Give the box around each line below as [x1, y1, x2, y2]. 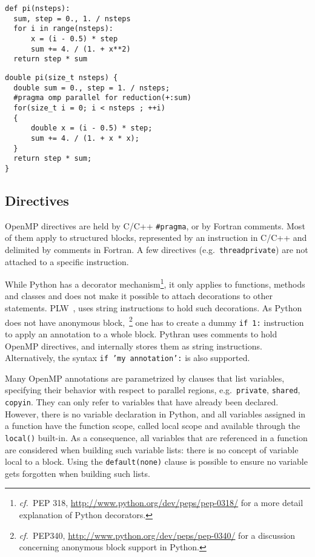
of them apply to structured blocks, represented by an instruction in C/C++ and [5, 231, 307, 244]
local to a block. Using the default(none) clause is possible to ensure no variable [5, 455, 308, 468]
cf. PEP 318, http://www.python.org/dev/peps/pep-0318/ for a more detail [19, 496, 303, 509]
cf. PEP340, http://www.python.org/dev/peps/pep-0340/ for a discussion [19, 528, 296, 541]
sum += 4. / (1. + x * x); [30, 133, 139, 143]
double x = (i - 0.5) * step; [30, 124, 153, 133]
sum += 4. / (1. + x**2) [30, 44, 131, 53]
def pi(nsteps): [5, 4, 70, 13]
